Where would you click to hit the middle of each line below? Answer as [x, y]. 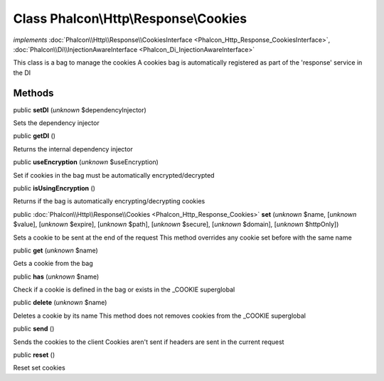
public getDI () [34, 136]
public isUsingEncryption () [54, 188]
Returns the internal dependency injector [73, 149]
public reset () [34, 355]
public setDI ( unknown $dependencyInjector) [80, 109]
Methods [33, 93]
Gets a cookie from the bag [53, 264]
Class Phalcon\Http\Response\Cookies [130, 18]
